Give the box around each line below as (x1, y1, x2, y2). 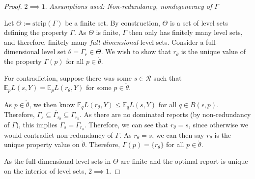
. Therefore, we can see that (84, 119, 169, 129)
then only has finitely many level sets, (129, 27, 243, 37)
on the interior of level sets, (4, 165, 86, 176)
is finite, (96, 27, 120, 37)
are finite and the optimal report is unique (120, 155, 248, 166)
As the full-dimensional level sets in (4, 155, 111, 166)
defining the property (4, 27, 68, 37)
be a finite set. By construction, (65, 17, 160, 28)
